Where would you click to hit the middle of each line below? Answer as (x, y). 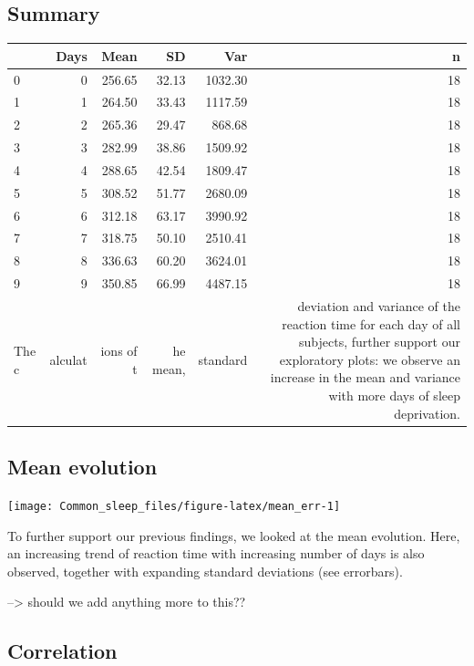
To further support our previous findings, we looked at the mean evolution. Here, (234, 535)
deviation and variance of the (379, 305)
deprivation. (427, 413)
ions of (119, 350)
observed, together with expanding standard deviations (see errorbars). (205, 571)
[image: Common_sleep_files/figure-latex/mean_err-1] (174, 506)
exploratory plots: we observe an (370, 359)
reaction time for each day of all (371, 323)
